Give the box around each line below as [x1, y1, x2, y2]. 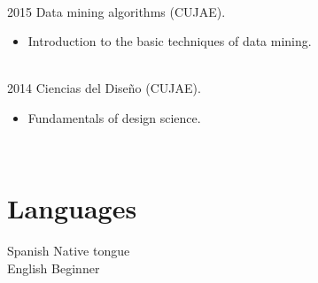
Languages [7, 190, 137, 226]
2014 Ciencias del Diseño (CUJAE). [7, 79, 201, 97]
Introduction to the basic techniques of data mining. [27, 32, 312, 50]
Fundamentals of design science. [27, 108, 201, 126]
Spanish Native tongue [7, 241, 130, 260]
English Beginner [7, 258, 100, 277]
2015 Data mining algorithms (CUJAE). [7, 2, 226, 20]
